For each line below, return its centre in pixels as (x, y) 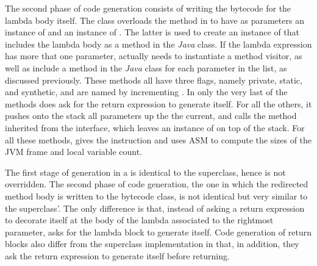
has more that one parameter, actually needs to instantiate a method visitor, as (154, 56)
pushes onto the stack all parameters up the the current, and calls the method (151, 116)
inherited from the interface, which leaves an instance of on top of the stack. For (155, 127)
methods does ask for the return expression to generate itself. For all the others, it (158, 103)
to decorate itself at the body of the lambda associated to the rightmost (139, 220)
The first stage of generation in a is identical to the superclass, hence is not (145, 172)
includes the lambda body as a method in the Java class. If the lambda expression (158, 44)
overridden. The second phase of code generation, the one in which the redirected (157, 184)
